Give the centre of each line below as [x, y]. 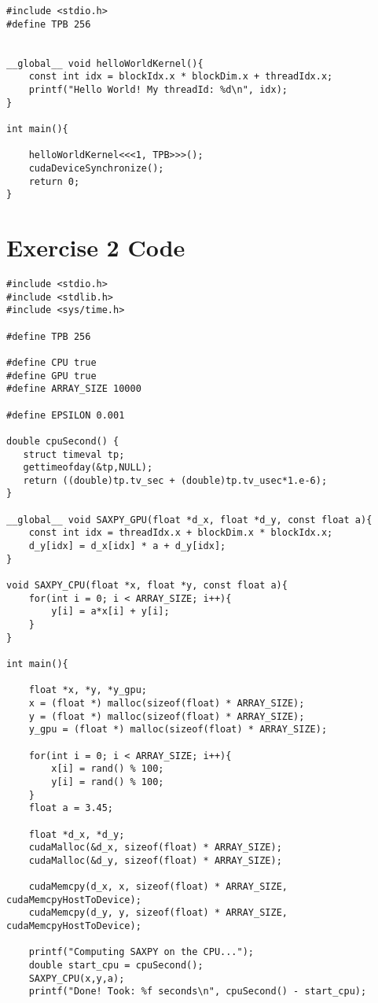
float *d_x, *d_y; [77, 834]
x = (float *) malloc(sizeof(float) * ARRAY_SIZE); [167, 703]
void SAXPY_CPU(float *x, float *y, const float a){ [147, 586]
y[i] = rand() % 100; [108, 782]
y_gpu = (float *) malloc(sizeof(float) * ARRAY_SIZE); [178, 730]
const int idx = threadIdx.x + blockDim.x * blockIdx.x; [181, 533]
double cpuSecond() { [63, 441]
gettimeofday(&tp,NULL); [88, 468]
